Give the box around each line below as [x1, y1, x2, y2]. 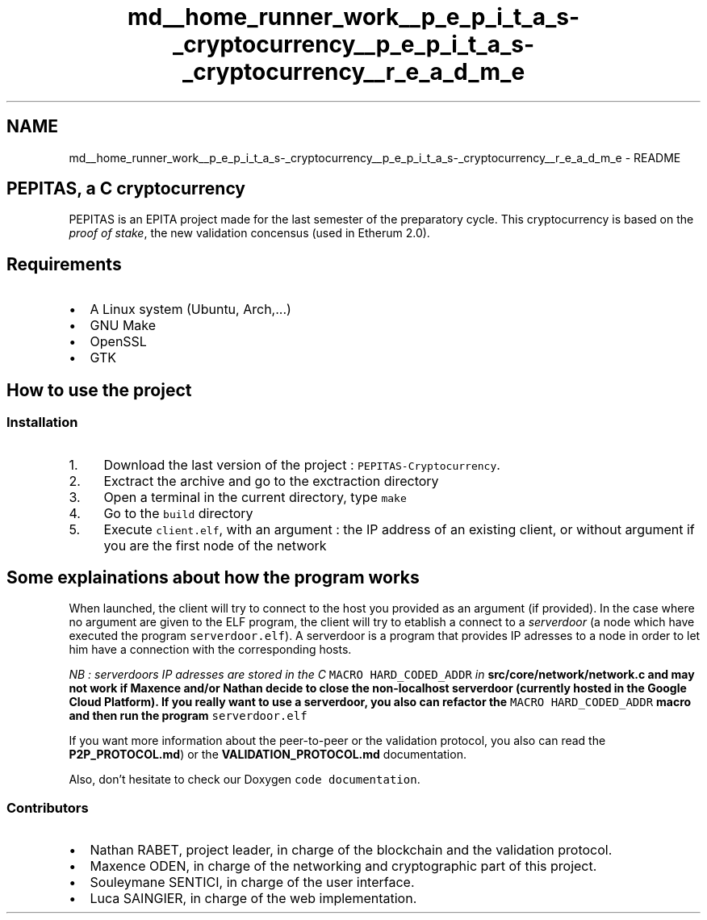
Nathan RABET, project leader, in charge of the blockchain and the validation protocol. [90, 842, 613, 859]
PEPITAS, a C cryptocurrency [6, 178, 245, 199]
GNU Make [90, 317, 157, 334]
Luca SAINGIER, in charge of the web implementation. [90, 890, 417, 907]
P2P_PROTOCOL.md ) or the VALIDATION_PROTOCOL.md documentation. [69, 747, 466, 762]
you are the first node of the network [103, 537, 327, 554]
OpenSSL [90, 333, 147, 350]
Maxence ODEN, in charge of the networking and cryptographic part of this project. [90, 858, 597, 875]
